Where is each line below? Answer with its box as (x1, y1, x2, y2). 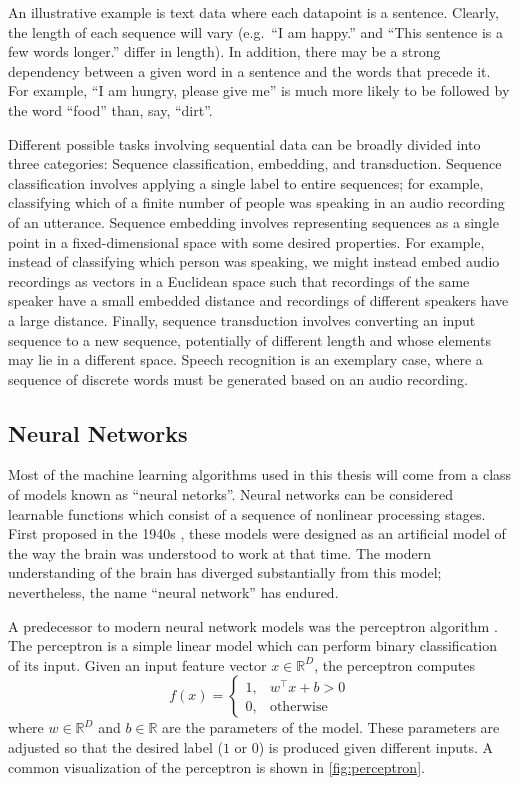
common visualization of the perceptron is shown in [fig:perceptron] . (8, 756, 425, 777)
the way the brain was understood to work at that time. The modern (8, 542, 432, 563)
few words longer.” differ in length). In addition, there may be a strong (8, 41, 441, 62)
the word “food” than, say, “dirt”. (8, 99, 213, 120)
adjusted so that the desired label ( (8, 737, 223, 758)
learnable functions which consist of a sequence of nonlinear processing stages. (8, 503, 486, 524)
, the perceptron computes (314, 654, 475, 675)
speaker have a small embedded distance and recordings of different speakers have (8, 290, 509, 311)
